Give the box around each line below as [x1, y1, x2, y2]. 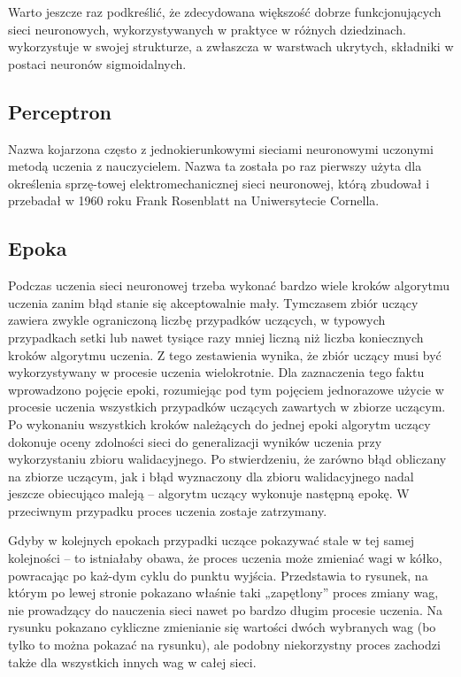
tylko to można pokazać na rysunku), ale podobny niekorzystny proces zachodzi [8, 635, 441, 654]
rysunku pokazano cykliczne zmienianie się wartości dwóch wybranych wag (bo [8, 618, 436, 636]
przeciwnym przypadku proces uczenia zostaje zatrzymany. [8, 501, 327, 519]
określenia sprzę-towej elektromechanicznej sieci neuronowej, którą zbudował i [8, 173, 430, 192]
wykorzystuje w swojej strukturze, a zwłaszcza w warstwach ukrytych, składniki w [8, 37, 454, 56]
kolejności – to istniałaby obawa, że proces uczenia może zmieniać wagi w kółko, [8, 549, 442, 567]
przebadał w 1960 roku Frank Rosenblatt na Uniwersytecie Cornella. [8, 191, 380, 210]
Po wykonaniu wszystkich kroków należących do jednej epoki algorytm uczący [8, 414, 431, 433]
